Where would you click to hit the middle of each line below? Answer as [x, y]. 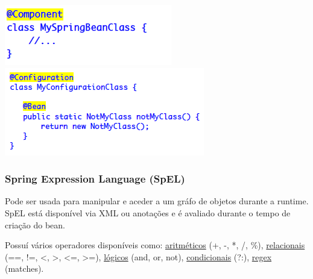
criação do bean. [35, 224]
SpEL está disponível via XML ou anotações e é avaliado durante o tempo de [148, 213]
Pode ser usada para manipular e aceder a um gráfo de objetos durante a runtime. [157, 201]
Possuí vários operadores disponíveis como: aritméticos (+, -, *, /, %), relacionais [155, 245]
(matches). [24, 268]
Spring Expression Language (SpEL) [95, 179]
